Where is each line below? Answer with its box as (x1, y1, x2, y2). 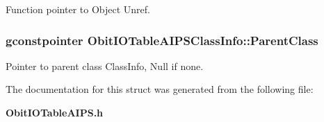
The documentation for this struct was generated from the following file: (6, 82, 314, 96)
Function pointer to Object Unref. (6, 2, 150, 16)
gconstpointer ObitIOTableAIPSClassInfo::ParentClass (6, 31, 318, 49)
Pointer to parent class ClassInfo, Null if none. (6, 58, 204, 73)
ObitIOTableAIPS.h (6, 105, 104, 119)
